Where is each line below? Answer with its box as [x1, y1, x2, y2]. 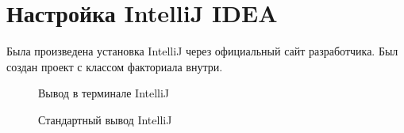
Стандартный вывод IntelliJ [38, 111, 172, 127]
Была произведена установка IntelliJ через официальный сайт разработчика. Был [6, 43, 398, 59]
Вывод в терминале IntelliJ [38, 85, 170, 101]
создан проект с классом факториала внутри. [6, 58, 223, 74]
